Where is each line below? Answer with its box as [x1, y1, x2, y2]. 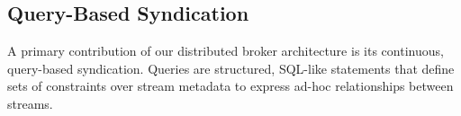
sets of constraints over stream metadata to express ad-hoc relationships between [7, 76, 454, 95]
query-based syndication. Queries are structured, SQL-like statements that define [7, 58, 455, 77]
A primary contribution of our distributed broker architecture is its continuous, [7, 41, 444, 60]
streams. [7, 94, 53, 112]
